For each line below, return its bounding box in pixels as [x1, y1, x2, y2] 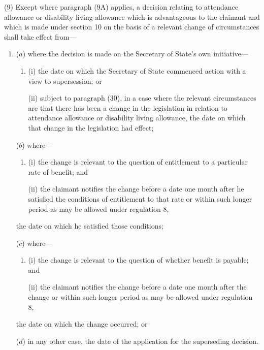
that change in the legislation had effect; [28, 122, 154, 133]
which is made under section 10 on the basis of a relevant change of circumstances [4, 21, 259, 32]
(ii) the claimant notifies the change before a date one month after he [28, 183, 244, 194]
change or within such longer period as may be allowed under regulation [28, 292, 253, 302]
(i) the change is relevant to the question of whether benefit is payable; [28, 254, 249, 265]
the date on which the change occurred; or [16, 319, 148, 329]
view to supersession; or [28, 75, 102, 86]
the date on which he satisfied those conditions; [16, 220, 163, 231]
